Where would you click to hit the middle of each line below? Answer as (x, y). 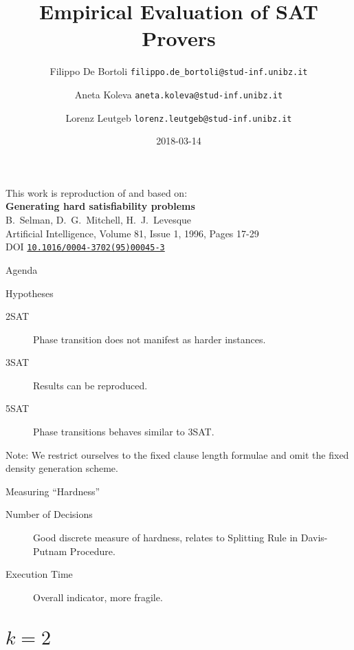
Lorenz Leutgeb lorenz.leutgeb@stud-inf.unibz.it (179, 117)
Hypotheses (30, 293)
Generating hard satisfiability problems (100, 206)
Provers (179, 38)
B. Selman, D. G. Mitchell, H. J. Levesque (99, 220)
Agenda (22, 269)
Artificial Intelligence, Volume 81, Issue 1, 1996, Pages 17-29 (132, 233)
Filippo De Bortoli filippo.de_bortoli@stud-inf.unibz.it (179, 71)
